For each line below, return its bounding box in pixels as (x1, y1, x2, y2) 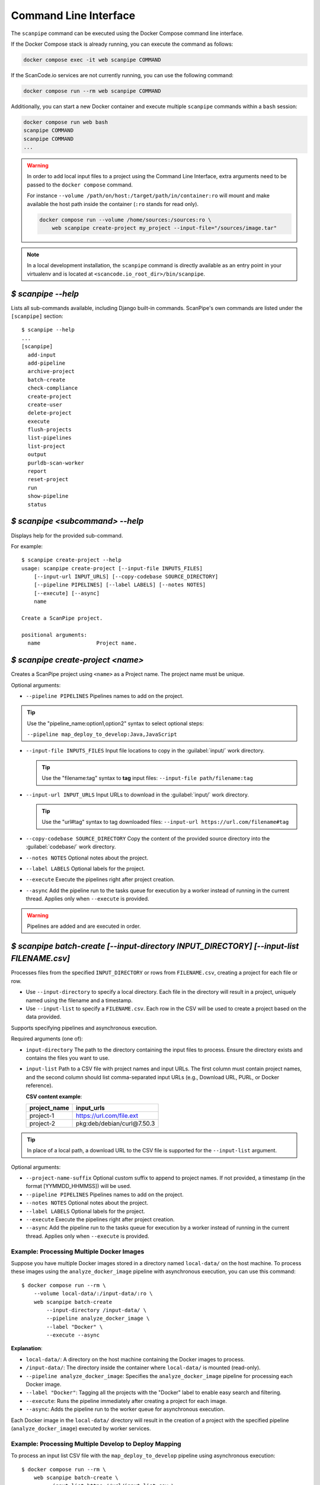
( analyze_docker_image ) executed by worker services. (11, 1424, 151, 1432)
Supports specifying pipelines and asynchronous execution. (11, 1024, 158, 1031)
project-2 (29, 1119, 56, 1127)
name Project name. (27, 640, 137, 647)
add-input (27, 351, 56, 358)
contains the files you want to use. (25, 1054, 110, 1061)
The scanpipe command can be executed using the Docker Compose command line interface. (11, 30, 244, 37)
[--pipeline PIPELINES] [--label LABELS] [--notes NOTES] (33, 582, 206, 588)
